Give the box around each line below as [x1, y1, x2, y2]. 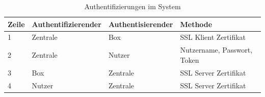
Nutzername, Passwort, [180, 44, 253, 55]
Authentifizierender [32, 18, 101, 29]
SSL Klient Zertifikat [180, 32, 246, 42]
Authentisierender [108, 18, 173, 29]
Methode [180, 18, 213, 29]
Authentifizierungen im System [84, 1, 181, 11]
